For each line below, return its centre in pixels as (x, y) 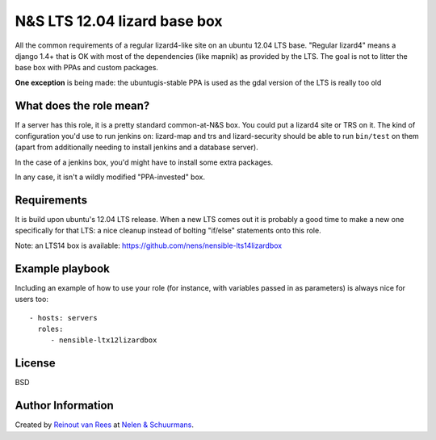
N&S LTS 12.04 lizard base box (119, 21)
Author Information (65, 406)
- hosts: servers (63, 318)
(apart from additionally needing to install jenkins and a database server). (136, 147)
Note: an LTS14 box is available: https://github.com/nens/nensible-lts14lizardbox (149, 245)
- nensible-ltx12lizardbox (104, 340)
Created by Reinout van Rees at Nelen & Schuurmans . (104, 425)
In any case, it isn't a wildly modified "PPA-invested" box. (110, 177)
